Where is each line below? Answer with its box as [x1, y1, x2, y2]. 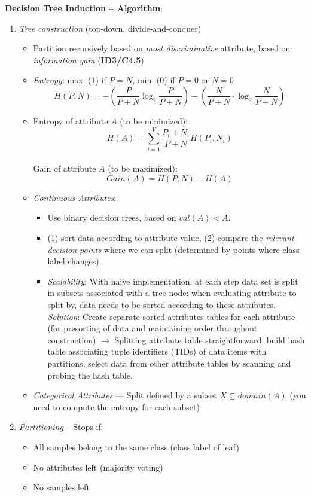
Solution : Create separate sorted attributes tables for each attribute [47, 310, 295, 322]
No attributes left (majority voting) [33, 461, 163, 473]
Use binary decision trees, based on [47, 211, 176, 224]
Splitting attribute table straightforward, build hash [114, 333, 305, 346]
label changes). [47, 255, 102, 267]
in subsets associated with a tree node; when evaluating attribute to [47, 286, 297, 299]
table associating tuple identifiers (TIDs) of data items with [47, 345, 267, 358]
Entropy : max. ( [33, 74, 92, 86]
